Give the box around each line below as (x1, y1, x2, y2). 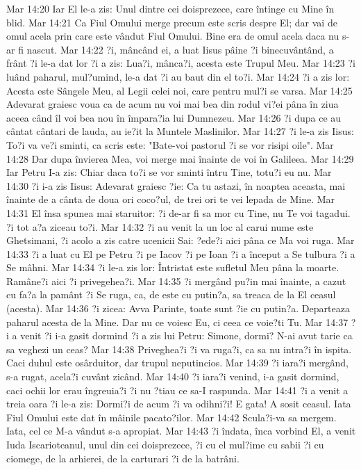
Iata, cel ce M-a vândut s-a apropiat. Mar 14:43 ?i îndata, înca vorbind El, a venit (6, 423, 356, 438)
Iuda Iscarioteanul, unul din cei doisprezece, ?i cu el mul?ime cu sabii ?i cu (6, 437, 324, 451)
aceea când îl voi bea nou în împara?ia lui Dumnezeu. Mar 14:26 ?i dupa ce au (6, 110, 342, 124)
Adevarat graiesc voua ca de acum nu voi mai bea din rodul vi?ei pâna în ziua (6, 97, 339, 111)
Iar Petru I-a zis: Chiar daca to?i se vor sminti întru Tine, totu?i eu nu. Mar (6, 165, 332, 179)
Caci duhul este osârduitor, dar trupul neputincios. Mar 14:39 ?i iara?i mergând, (6, 355, 349, 370)
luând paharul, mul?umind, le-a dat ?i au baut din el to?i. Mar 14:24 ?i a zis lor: (6, 69, 350, 83)
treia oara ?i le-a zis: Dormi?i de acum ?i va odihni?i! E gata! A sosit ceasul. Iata (6, 396, 351, 411)
